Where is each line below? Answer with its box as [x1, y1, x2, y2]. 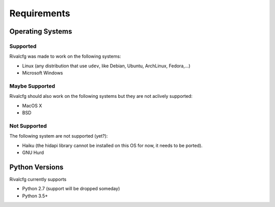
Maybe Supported [9, 82, 56, 89]
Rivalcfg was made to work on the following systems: [9, 54, 121, 60]
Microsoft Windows [22, 70, 63, 76]
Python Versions [9, 163, 64, 171]
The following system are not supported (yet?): [9, 133, 108, 139]
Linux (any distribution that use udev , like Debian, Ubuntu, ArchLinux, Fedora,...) [22, 63, 190, 69]
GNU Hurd [22, 149, 44, 156]
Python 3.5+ [22, 193, 48, 199]
